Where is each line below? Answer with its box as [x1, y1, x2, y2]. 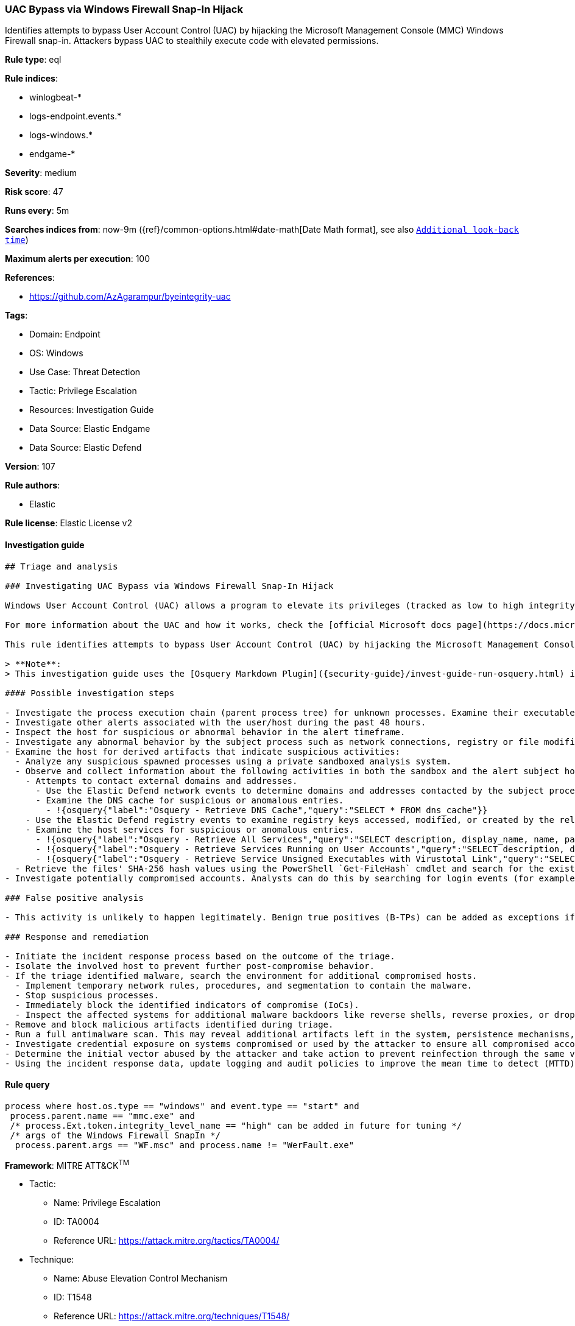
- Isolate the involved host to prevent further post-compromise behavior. [5, 961, 375, 971]
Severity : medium [5, 168, 77, 178]
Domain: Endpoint [29, 329, 101, 340]
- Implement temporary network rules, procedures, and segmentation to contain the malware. [15, 980, 473, 990]
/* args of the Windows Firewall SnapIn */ [10, 1130, 221, 1140]
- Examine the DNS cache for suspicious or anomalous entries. [35, 795, 344, 805]
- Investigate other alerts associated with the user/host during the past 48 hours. [5, 717, 426, 727]
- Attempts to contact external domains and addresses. [25, 775, 298, 786]
